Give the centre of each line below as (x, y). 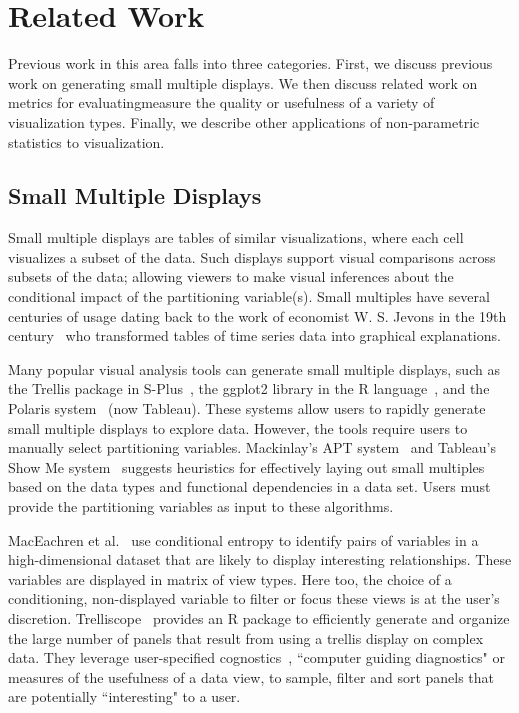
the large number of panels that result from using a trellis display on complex (246, 637)
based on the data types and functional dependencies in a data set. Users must (249, 486)
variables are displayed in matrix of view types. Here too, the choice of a (230, 578)
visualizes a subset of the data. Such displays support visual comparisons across (252, 256)
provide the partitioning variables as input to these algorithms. (201, 506)
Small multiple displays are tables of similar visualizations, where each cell (236, 237)
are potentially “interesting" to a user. (124, 696)
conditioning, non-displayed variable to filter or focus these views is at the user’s (254, 598)
